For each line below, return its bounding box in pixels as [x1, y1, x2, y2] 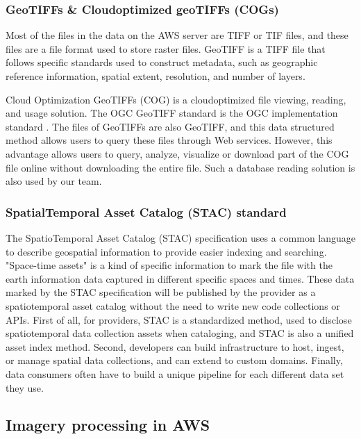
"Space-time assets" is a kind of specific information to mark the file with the [6, 258, 333, 272]
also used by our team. [6, 174, 102, 188]
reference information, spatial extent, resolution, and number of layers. [6, 69, 305, 83]
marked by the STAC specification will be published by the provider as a [6, 285, 316, 299]
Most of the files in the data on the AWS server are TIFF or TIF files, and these [6, 28, 349, 42]
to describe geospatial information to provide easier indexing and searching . [6, 244, 327, 258]
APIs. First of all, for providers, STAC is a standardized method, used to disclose [6, 312, 352, 326]
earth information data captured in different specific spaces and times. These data [6, 271, 355, 285]
